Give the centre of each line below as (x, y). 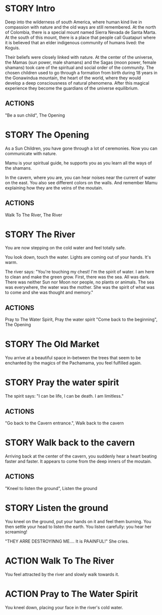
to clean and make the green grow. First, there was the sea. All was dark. (77, 277)
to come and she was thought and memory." (49, 293)
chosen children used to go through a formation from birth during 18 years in (81, 72)
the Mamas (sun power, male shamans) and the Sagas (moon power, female (81, 62)
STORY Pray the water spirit (62, 383)
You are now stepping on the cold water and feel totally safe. (66, 248)
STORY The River (40, 234)
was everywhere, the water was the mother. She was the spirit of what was (80, 287)
